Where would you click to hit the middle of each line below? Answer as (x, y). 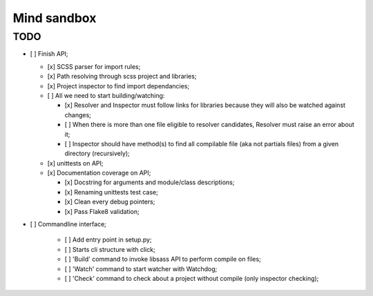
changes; (78, 115)
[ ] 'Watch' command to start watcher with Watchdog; (141, 268)
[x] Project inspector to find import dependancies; (118, 86)
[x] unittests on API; (75, 163)
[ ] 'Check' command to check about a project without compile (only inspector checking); (192, 278)
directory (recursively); (97, 154)
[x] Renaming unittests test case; (111, 192)
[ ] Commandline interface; (68, 224)
